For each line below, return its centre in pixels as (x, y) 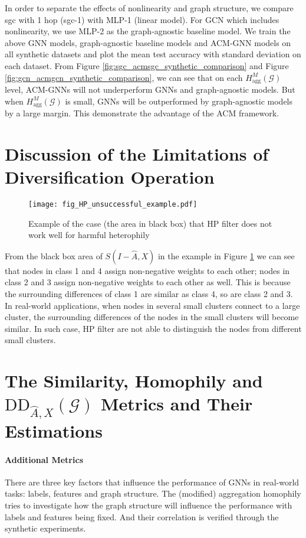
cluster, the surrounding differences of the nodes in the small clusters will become (152, 317)
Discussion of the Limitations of (137, 153)
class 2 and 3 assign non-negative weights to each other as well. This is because (148, 282)
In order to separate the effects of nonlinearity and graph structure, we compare (149, 8)
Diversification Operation (110, 177)
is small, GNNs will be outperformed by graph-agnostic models (179, 101)
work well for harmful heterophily (89, 235)
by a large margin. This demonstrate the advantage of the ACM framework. (142, 113)
